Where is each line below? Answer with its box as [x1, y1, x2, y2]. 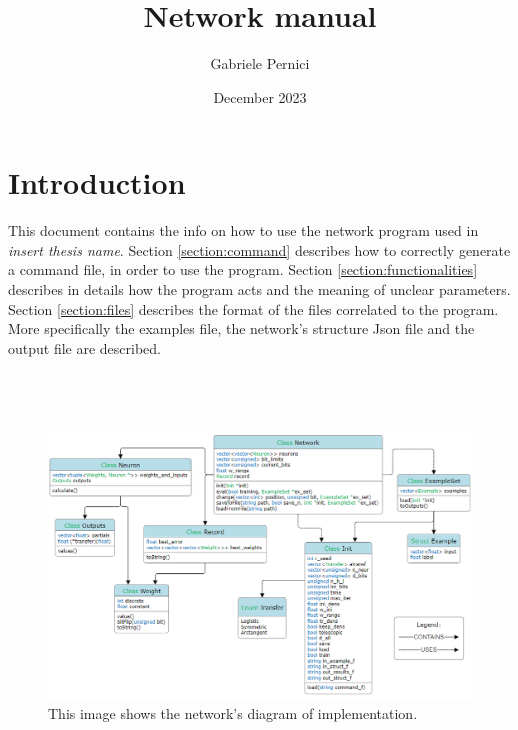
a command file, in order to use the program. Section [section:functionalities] [8, 259, 478, 280]
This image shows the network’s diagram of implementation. [48, 702, 418, 723]
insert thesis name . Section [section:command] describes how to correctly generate [8, 239, 511, 260]
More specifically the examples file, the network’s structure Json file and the [8, 318, 475, 339]
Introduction [8, 162, 186, 203]
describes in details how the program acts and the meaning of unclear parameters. [8, 279, 511, 300]
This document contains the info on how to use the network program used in [8, 220, 479, 241]
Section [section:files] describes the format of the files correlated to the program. [8, 298, 499, 319]
